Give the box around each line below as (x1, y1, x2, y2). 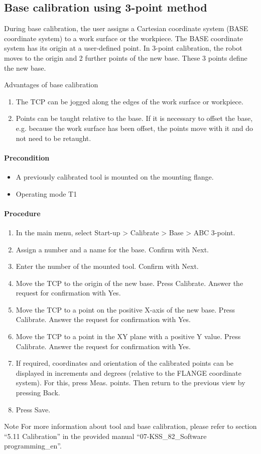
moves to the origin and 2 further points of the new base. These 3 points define (4, 52, 247, 63)
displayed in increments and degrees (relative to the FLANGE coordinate (16, 367, 241, 378)
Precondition (4, 152, 50, 163)
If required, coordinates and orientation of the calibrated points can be (16, 358, 234, 368)
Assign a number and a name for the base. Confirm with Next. (16, 244, 209, 254)
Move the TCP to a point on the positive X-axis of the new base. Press (16, 304, 235, 315)
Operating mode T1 (16, 188, 77, 199)
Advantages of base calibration (4, 79, 98, 90)
